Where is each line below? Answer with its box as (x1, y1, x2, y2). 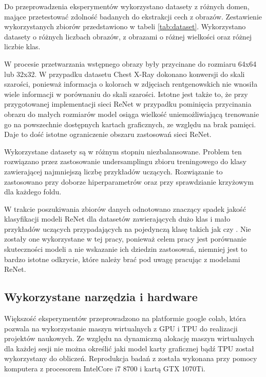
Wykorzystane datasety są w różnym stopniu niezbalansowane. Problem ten (4, 146, 242, 156)
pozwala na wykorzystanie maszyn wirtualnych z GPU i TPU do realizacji (4, 323, 238, 333)
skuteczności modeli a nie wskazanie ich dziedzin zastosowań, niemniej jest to (4, 244, 248, 254)
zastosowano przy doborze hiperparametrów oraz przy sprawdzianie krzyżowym (4, 176, 254, 187)
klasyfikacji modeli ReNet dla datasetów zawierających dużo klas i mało (4, 213, 231, 224)
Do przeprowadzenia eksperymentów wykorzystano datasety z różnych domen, (4, 1, 250, 11)
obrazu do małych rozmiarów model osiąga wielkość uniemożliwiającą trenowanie (4, 108, 259, 119)
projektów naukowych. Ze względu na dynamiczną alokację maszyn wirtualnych (4, 333, 255, 344)
